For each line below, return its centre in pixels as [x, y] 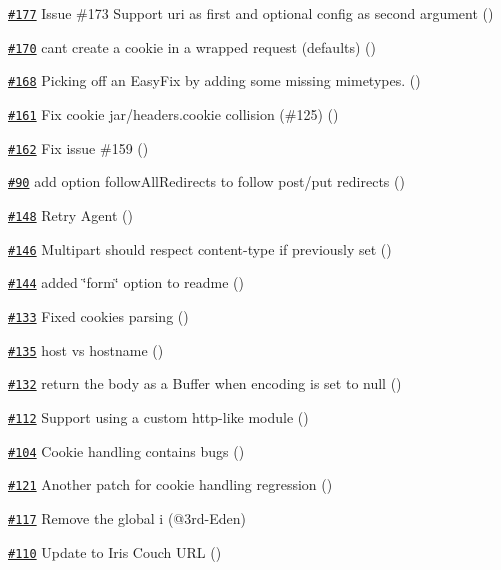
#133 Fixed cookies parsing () [98, 315]
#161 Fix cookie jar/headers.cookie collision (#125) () [173, 113]
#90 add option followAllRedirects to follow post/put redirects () [206, 181]
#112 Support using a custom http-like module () [158, 416]
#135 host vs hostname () [86, 349]
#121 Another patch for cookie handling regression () [170, 484]
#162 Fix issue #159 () [78, 147]
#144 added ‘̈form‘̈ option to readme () [126, 282]
